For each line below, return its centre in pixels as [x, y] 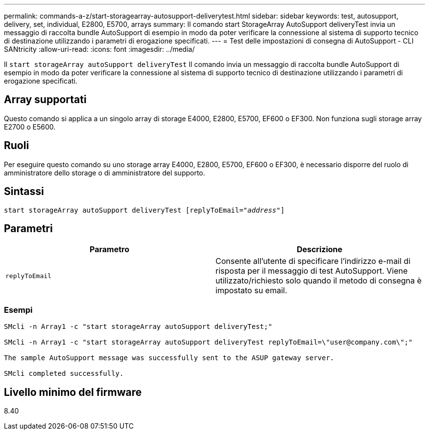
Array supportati [45, 100]
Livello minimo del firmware [73, 392]
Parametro [109, 250]
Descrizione [320, 250]
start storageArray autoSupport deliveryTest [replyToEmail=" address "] [144, 210]
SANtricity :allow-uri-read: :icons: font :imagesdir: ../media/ [99, 49]
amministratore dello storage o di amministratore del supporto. [105, 173]
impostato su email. [251, 291]
